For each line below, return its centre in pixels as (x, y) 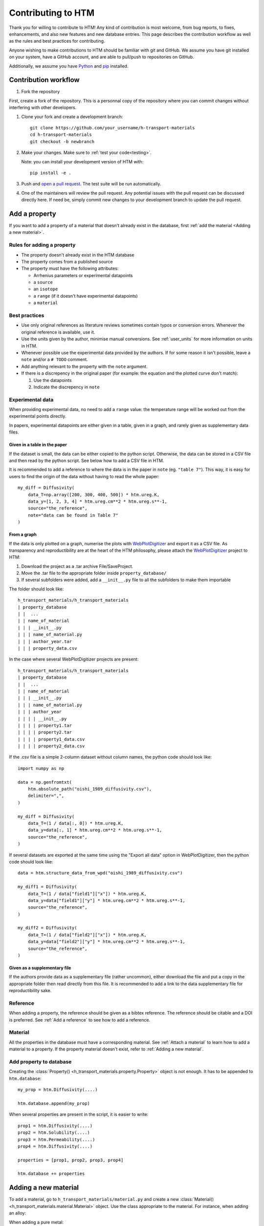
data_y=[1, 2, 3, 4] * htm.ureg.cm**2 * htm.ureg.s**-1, (97, 501)
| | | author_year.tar (45, 641)
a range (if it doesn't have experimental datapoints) (86, 296)
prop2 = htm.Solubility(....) (54, 1133)
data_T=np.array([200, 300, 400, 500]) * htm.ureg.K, (94, 495)
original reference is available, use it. (58, 332)
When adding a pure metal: (36, 1222)
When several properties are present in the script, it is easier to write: (79, 1114)
